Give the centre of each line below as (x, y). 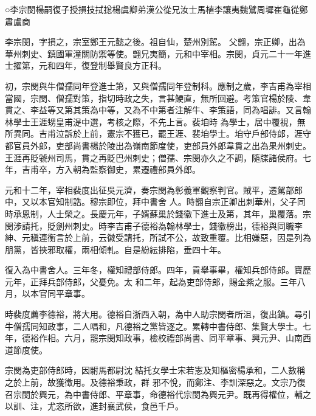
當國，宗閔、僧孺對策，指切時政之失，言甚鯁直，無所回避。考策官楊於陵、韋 (158, 98)
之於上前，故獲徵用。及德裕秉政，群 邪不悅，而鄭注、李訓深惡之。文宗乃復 (155, 382)
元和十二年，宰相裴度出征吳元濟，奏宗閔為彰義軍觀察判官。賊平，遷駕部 (149, 189)
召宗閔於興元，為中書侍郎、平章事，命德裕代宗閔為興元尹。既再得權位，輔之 (158, 394)
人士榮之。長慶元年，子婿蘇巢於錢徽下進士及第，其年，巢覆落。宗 (179, 213)
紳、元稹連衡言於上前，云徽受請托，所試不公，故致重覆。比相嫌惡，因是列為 (158, 237)
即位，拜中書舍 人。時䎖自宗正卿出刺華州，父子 (202, 202)
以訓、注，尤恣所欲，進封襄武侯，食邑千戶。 (94, 406)
